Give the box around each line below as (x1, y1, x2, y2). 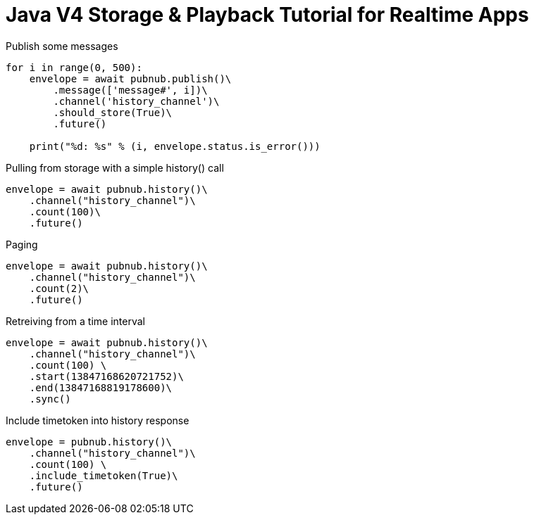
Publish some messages (6, 39, 118, 52)
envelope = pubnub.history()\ (6, 436, 173, 448)
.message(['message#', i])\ (53, 84, 208, 96)
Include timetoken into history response (6, 414, 190, 426)
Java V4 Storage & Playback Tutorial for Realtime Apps (6, 3, 529, 27)
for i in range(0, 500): (6, 61, 142, 73)
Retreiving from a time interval (6, 315, 145, 327)
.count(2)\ (29, 282, 89, 294)
